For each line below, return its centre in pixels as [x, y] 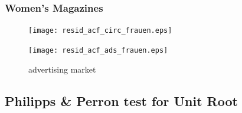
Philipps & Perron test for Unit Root [121, 100]
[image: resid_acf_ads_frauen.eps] [98, 50]
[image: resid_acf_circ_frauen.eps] [100, 31]
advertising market [62, 69]
